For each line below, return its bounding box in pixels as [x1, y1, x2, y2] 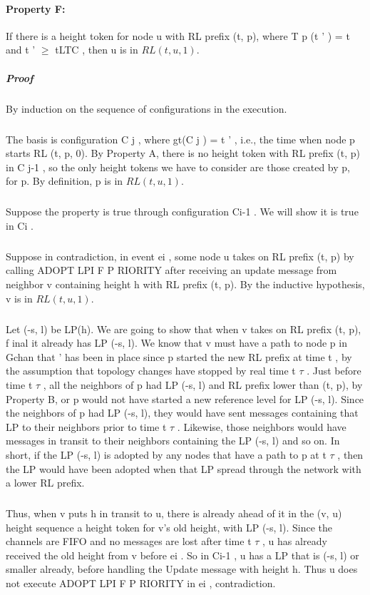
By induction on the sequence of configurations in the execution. [6, 101, 287, 116]
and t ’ [6, 42, 36, 57]
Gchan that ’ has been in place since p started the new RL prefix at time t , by [6, 349, 352, 364]
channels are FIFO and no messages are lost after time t [6, 534, 252, 549]
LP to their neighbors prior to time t [6, 419, 167, 434]
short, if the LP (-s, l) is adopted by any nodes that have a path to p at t [6, 447, 327, 462]
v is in [6, 290, 33, 305]
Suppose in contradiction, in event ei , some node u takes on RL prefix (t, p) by [6, 248, 354, 263]
